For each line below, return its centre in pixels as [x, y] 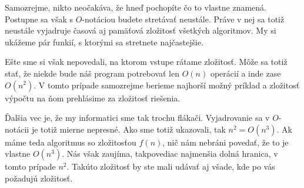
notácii [17, 129]
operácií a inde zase [245, 73]
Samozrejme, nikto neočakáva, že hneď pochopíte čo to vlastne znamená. [136, 7]
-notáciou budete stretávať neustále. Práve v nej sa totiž [183, 19]
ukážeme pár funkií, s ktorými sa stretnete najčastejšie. [104, 42]
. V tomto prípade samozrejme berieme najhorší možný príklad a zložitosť [167, 85]
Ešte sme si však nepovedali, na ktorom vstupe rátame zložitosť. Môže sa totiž [146, 62]
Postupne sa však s [39, 19]
